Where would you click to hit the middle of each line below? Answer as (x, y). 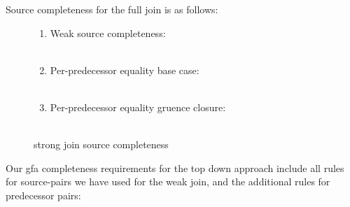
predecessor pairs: (43, 195)
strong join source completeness (101, 144)
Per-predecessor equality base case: (125, 70)
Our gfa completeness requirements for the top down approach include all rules (175, 167)
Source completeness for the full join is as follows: (112, 9)
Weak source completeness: (108, 33)
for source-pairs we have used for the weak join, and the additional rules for (168, 181)
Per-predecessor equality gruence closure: (138, 107)
